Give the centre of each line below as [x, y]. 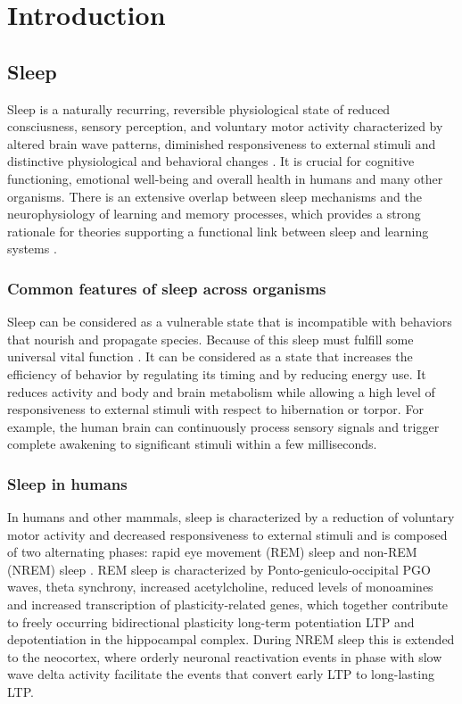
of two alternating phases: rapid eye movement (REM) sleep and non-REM [212, 552]
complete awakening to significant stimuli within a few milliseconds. [192, 444]
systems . [32, 248]
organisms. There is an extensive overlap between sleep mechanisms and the [214, 196]
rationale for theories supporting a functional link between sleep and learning [218, 231]
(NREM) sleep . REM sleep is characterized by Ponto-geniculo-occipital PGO [219, 569]
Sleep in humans [67, 483]
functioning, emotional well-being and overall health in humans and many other [225, 178]
